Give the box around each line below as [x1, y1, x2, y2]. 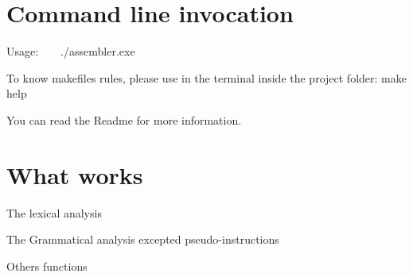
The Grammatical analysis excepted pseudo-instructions [6, 231, 279, 248]
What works [6, 158, 143, 190]
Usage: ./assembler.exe [6, 43, 135, 60]
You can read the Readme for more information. [6, 111, 242, 128]
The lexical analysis [6, 204, 102, 221]
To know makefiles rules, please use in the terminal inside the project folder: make [6, 69, 407, 86]
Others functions [6, 257, 88, 274]
